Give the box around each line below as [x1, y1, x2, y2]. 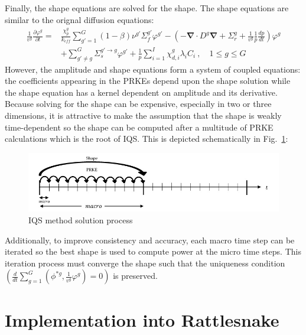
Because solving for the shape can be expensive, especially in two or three [5, 97, 272, 110]
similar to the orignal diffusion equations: [5, 13, 154, 25]
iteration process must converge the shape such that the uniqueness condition [5, 256, 285, 269]
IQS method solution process [28, 214, 133, 226]
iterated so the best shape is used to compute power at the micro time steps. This [5, 245, 301, 258]
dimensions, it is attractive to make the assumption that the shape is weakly [5, 109, 282, 122]
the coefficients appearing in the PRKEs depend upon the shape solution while [5, 74, 291, 87]
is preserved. [113, 269, 158, 282]
